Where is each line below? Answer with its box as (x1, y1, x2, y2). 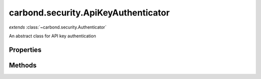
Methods (9, 61, 37, 69)
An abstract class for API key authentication (9, 33, 96, 39)
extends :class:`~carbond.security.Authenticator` (9, 24, 107, 30)
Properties (9, 46, 42, 54)
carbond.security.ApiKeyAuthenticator (9, 7, 170, 18)
